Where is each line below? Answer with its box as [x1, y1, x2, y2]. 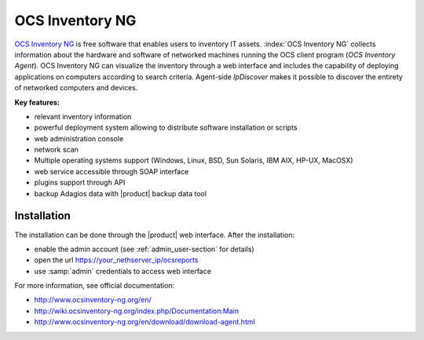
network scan [34, 145, 79, 155]
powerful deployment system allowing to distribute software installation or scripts [34, 122, 298, 133]
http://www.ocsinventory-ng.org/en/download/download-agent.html [34, 317, 255, 327]
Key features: [14, 97, 60, 107]
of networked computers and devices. [14, 83, 138, 93]
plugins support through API [34, 177, 126, 188]
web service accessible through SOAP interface [34, 166, 189, 176]
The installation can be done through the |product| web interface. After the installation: [14, 230, 295, 239]
